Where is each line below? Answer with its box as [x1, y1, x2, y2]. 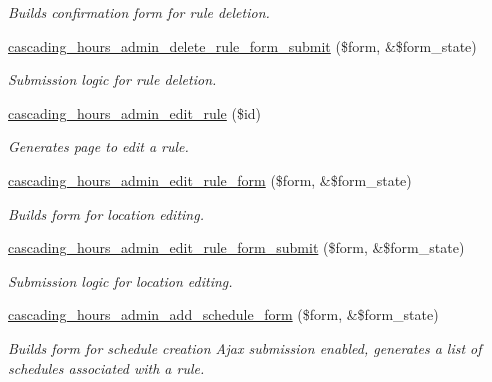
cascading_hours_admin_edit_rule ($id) [8, 102, 262, 123]
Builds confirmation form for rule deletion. [8, 2, 270, 22]
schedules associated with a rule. [8, 357, 205, 378]
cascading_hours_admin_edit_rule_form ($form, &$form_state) [8, 169, 412, 190]
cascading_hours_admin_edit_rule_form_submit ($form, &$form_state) [8, 237, 465, 258]
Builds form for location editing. [8, 203, 204, 224]
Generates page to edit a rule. [8, 136, 189, 157]
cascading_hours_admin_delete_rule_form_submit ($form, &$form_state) [8, 35, 477, 56]
